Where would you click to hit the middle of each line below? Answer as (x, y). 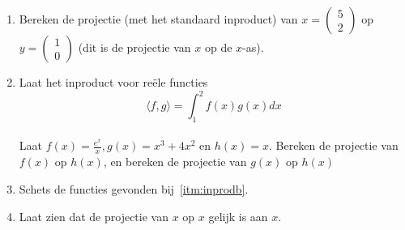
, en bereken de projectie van (175, 162)
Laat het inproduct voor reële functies (113, 82)
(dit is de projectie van (134, 47)
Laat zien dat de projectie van (94, 216)
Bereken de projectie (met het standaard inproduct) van (158, 19)
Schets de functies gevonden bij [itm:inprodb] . (134, 188)
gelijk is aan (238, 216)
